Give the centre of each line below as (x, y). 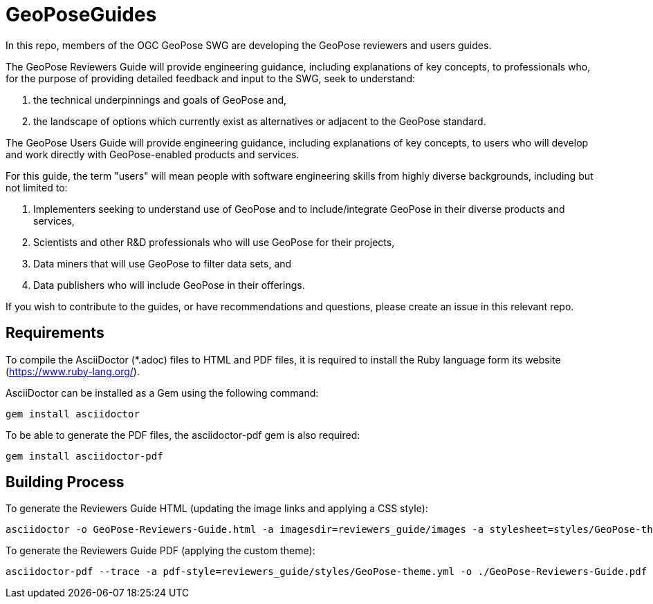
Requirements (55, 333)
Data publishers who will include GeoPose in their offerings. (169, 285)
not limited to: (37, 187)
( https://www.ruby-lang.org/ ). (73, 371)
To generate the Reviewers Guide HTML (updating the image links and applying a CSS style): (217, 509)
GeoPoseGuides (81, 15)
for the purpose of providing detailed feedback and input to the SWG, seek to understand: (210, 78)
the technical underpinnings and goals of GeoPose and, (160, 100)
